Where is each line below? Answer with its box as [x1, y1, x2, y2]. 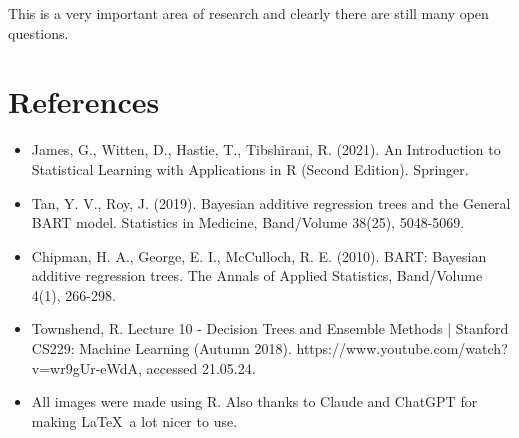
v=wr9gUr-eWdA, [31, 357, 142, 378]
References [8, 81, 160, 122]
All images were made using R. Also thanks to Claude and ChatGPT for [31, 391, 478, 412]
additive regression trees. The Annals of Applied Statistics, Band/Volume [31, 265, 483, 286]
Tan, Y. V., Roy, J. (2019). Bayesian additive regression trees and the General [31, 192, 511, 213]
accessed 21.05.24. [146, 357, 256, 378]
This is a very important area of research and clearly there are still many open [8, 3, 489, 23]
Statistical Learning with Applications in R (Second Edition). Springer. [31, 158, 469, 179]
